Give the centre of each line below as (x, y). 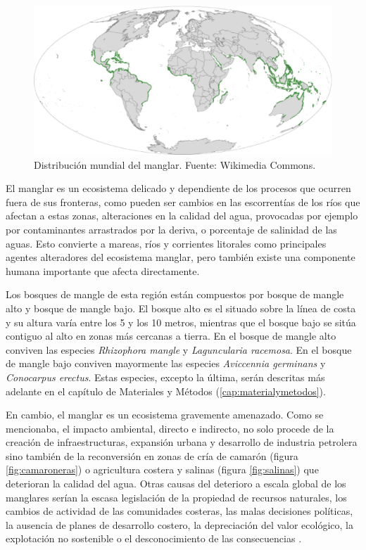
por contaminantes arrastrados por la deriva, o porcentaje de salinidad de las (171, 229)
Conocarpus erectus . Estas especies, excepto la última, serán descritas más (165, 377)
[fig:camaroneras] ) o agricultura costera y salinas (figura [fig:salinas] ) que (162, 469)
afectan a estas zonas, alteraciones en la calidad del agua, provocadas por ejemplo (182, 216)
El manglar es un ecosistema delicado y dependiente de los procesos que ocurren (178, 188)
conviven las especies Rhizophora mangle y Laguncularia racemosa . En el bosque (179, 349)
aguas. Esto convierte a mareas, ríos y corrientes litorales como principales (166, 243)
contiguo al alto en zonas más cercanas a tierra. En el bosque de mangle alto (171, 336)
